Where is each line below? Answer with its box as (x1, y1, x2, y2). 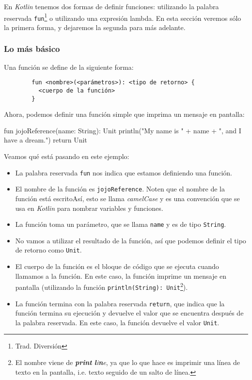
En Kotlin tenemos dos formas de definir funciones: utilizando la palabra (4, 1, 219, 11)
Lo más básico (4, 43, 60, 55)
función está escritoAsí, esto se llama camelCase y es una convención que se (15, 193, 240, 203)
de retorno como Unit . (15, 245, 82, 255)
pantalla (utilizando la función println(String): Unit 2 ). (15, 281, 188, 292)
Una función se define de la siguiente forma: (4, 62, 134, 72)
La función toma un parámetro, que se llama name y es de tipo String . (15, 219, 226, 229)
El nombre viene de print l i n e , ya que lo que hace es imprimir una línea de (15, 357, 240, 367)
